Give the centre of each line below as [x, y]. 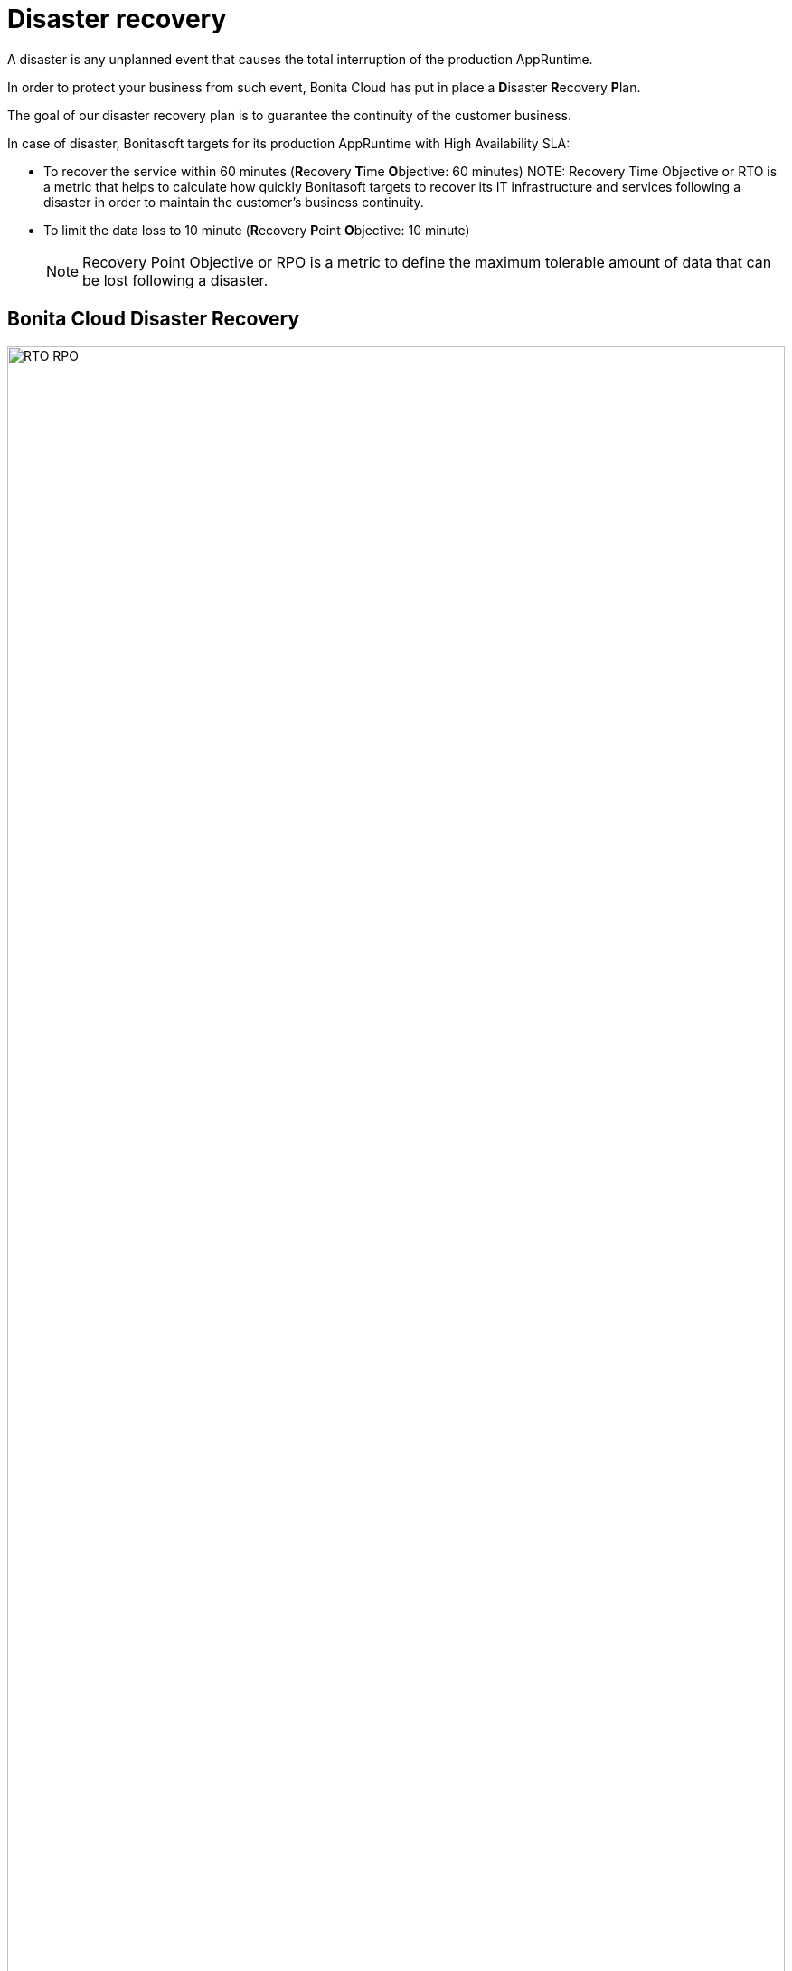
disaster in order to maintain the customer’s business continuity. [234, 202]
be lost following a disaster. [175, 280]
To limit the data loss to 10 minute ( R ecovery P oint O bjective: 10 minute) [257, 230]
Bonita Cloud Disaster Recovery [154, 319]
